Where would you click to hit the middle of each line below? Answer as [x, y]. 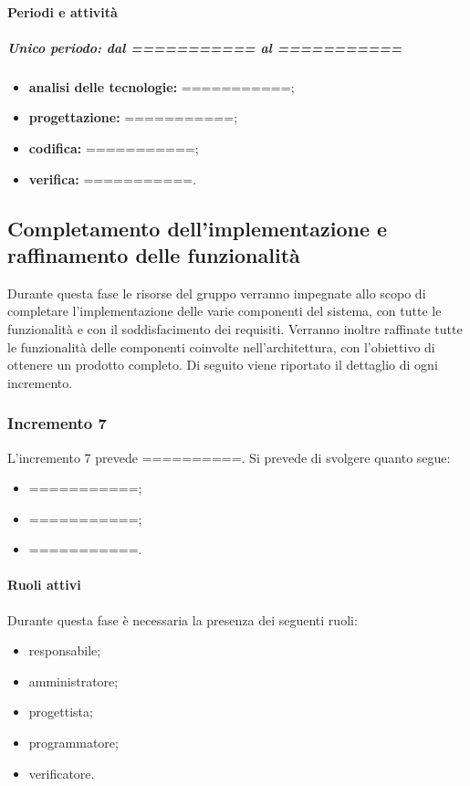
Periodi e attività [63, 11]
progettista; [61, 712]
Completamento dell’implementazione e [198, 228]
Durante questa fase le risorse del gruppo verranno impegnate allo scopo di [217, 293]
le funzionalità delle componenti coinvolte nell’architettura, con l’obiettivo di [221, 346]
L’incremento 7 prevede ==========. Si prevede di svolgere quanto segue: [229, 457]
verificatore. [62, 773]
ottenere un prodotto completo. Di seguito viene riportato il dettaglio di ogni [223, 365]
